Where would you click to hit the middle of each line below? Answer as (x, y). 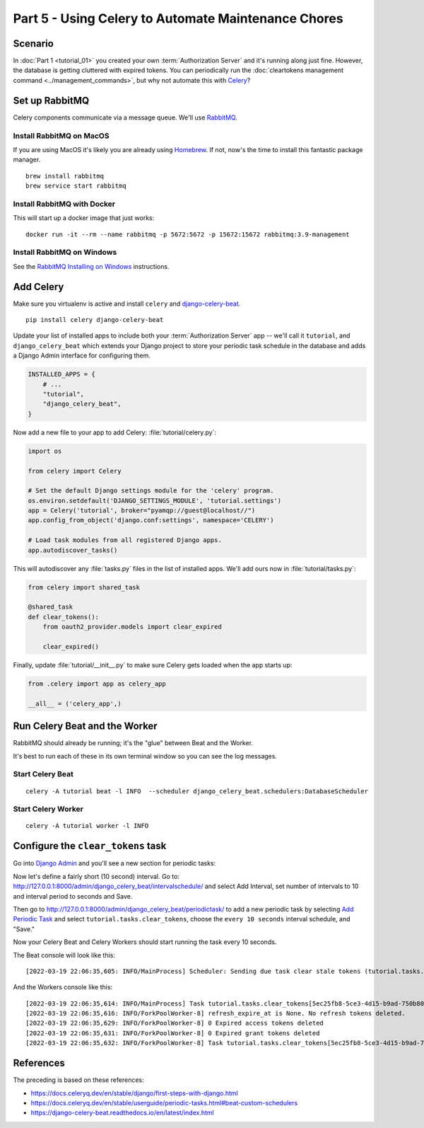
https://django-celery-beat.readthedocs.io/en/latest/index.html (123, 1113)
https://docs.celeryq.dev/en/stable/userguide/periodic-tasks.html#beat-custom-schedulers (164, 1103)
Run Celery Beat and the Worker (86, 726)
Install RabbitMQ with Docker (64, 204)
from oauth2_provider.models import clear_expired (132, 627)
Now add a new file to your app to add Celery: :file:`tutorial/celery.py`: (115, 432)
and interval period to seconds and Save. (73, 896)
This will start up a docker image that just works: (84, 218)
